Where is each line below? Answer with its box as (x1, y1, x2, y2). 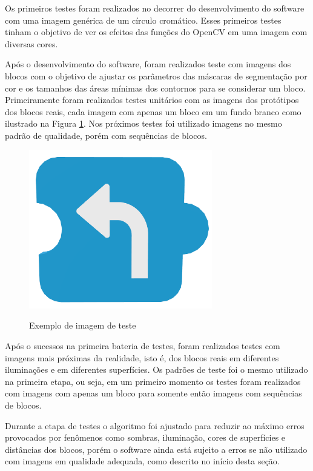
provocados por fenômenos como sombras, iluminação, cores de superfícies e (5, 431, 286, 444)
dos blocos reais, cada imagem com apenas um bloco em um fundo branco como (5, 105, 301, 118)
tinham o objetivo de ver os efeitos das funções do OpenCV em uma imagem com (5, 25, 308, 38)
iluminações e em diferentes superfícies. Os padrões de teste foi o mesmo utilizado (5, 363, 308, 376)
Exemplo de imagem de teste (29, 319, 136, 332)
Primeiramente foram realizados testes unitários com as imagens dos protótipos (5, 93, 299, 106)
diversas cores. (5, 37, 58, 50)
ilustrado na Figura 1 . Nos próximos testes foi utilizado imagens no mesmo (5, 117, 282, 130)
